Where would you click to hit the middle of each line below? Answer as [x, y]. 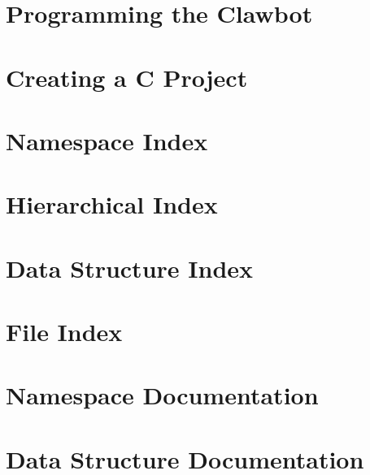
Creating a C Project [127, 77]
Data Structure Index [130, 268]
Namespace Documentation [162, 395]
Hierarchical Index [112, 204]
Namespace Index [107, 140]
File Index [64, 332]
